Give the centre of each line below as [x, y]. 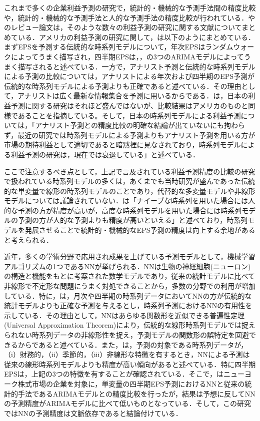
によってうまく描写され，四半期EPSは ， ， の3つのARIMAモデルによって [127, 56]
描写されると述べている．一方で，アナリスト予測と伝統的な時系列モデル [136, 66]
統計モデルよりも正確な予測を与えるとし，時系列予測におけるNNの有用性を [128, 305]
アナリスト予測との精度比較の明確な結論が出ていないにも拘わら [140, 125]
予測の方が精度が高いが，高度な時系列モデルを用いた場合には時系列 [130, 210]
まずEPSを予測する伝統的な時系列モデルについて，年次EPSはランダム [119, 47]
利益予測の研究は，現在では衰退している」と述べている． [105, 154]
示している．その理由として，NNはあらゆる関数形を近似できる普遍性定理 [124, 315]
